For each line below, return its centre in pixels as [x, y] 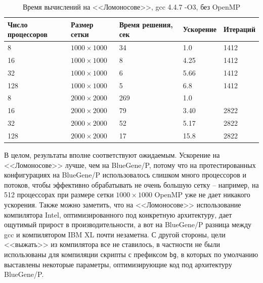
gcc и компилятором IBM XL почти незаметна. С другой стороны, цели [115, 234]
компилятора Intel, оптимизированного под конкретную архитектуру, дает [118, 214]
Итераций [239, 29]
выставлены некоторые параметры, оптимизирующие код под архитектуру [118, 264]
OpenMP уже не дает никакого [202, 194]
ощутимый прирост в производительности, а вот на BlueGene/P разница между [128, 224]
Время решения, [146, 24]
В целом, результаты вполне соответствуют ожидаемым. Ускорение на [112, 155]
